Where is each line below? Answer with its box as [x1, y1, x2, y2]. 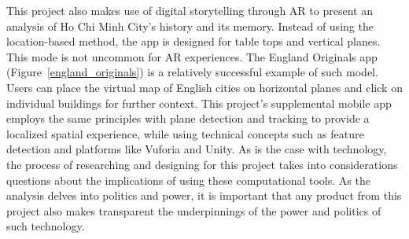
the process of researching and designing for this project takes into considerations [6, 156, 398, 172]
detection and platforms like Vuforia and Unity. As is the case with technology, [6, 141, 387, 157]
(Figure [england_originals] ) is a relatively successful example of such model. [6, 64, 378, 80]
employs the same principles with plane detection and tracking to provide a [6, 110, 370, 127]
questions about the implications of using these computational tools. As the [6, 171, 370, 188]
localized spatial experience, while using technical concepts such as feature [6, 125, 364, 142]
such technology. [6, 218, 85, 234]
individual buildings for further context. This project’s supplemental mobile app [6, 94, 392, 111]
